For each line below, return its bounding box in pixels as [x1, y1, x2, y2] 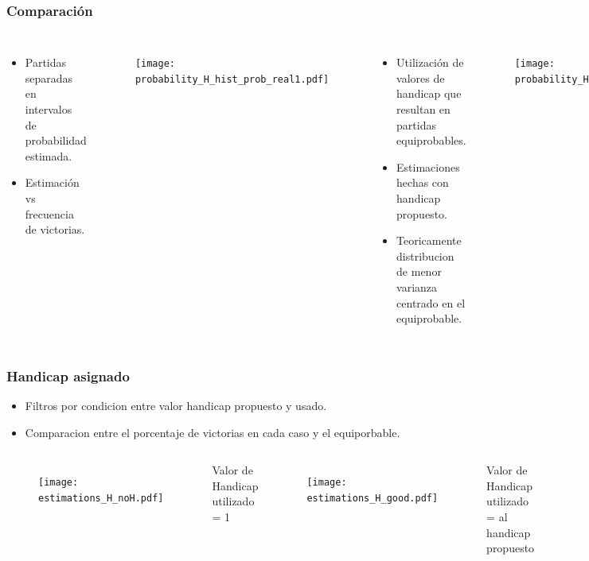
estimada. [25, 147, 72, 164]
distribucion [396, 247, 454, 264]
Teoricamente [396, 232, 462, 249]
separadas [25, 69, 73, 86]
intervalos [25, 101, 72, 117]
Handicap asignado [6, 366, 130, 385]
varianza [396, 278, 438, 295]
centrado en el [396, 294, 466, 311]
